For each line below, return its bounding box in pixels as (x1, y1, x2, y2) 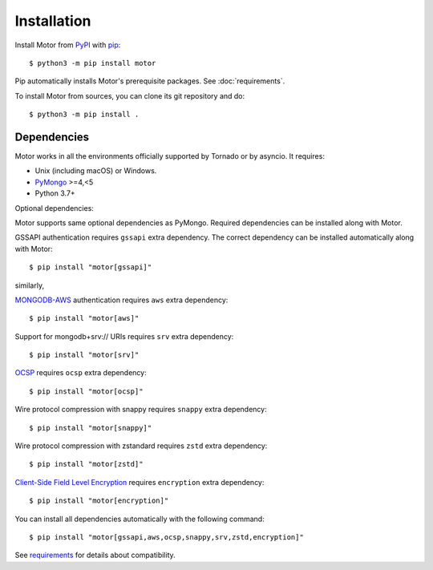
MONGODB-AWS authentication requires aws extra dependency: (14, 295, 229, 305)
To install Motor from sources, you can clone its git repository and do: (14, 91, 245, 100)
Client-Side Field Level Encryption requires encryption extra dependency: (14, 477, 265, 487)
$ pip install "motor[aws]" (29, 313, 140, 323)
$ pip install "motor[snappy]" (29, 423, 152, 432)
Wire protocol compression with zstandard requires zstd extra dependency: (14, 441, 268, 451)
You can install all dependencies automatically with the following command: (14, 514, 265, 524)
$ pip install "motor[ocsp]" (29, 386, 144, 396)
